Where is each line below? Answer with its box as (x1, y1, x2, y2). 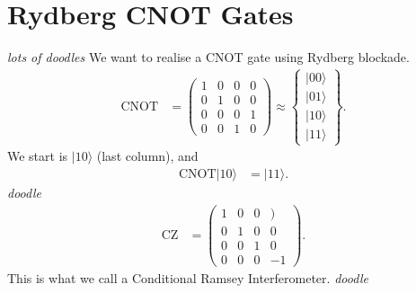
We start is (7, 146, 68, 165)
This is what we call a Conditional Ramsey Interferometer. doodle (7, 268, 369, 287)
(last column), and (96, 146, 199, 165)
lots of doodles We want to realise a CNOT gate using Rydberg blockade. (7, 48, 410, 67)
